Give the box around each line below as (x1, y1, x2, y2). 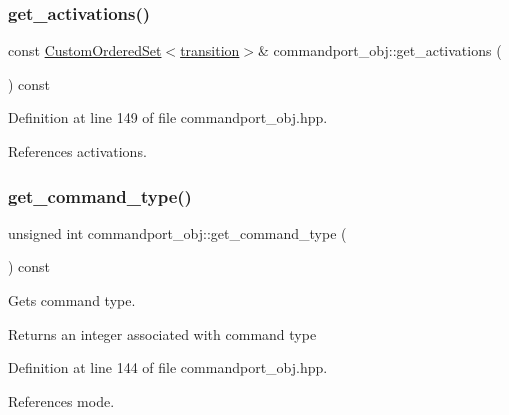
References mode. (8, 390, 115, 411)
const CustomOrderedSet (8, 40, 162, 61)
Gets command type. (8, 290, 136, 310)
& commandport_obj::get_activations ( (258, 40, 502, 61)
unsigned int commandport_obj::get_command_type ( (8, 222, 347, 243)
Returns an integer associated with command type (8, 323, 317, 344)
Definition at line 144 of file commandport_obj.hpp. (8, 357, 328, 378)
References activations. (8, 141, 147, 161)
